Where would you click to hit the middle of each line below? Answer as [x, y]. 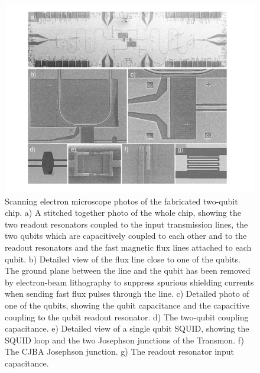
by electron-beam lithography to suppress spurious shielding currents [129, 282]
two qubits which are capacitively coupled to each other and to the [126, 236]
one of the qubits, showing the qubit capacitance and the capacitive [127, 305]
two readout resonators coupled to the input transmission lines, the [126, 224]
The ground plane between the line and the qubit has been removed [128, 270]
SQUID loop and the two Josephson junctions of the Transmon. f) [124, 340]
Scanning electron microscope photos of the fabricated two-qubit [121, 201]
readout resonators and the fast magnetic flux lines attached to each [128, 247]
